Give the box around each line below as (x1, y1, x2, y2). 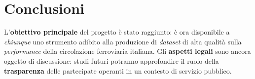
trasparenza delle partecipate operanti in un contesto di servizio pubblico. (4, 65, 232, 76)
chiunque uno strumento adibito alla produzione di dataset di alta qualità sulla (4, 36, 242, 46)
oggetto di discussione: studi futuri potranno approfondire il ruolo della (4, 55, 219, 66)
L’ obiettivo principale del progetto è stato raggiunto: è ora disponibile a (4, 27, 230, 37)
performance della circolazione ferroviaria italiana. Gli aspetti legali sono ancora (4, 46, 251, 56)
